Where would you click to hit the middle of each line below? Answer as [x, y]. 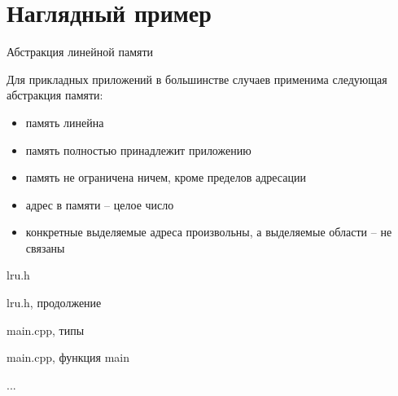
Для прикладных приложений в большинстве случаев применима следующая [197, 79]
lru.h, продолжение [54, 303]
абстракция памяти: [55, 95]
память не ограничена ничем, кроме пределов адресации [166, 177]
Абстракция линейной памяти [80, 52]
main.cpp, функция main [68, 357]
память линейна [65, 122]
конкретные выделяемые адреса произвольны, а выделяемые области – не [209, 232]
